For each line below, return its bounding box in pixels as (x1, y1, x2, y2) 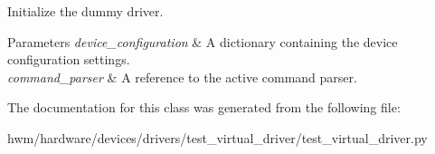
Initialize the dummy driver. (7, 2, 164, 20)
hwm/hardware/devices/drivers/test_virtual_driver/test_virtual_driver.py (7, 128, 428, 147)
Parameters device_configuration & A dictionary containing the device (7, 32, 398, 51)
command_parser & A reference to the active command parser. (7, 67, 357, 86)
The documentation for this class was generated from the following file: (7, 98, 401, 117)
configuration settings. (7, 50, 130, 69)
